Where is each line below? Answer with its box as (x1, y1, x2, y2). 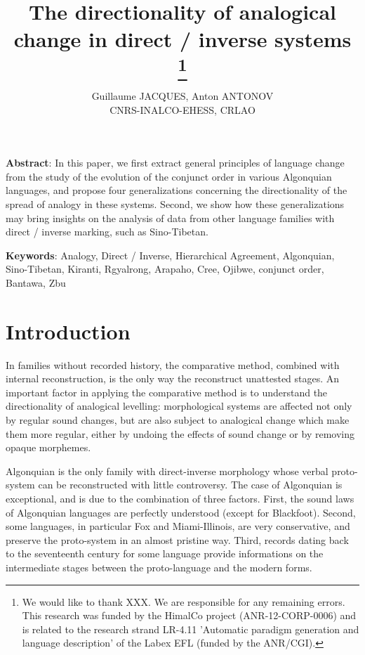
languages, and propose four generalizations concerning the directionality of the (6, 183, 347, 197)
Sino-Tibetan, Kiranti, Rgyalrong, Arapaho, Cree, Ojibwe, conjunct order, (6, 261, 324, 276)
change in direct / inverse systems (13, 25, 352, 53)
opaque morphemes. (6, 440, 91, 455)
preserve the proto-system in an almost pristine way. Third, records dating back (6, 532, 349, 547)
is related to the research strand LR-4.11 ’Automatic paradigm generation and (22, 621, 359, 636)
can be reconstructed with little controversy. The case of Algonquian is (38, 477, 343, 492)
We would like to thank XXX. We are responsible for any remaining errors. (22, 594, 345, 609)
